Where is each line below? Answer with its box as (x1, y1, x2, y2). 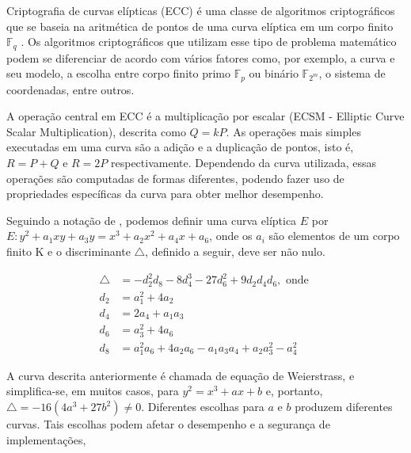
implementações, (6, 431, 86, 447)
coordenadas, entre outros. (6, 81, 135, 97)
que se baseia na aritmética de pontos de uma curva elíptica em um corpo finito (6, 17, 394, 34)
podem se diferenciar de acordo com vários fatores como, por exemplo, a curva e (6, 49, 395, 66)
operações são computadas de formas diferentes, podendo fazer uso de (6, 169, 344, 186)
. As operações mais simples (226, 123, 361, 139)
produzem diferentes (295, 398, 393, 415)
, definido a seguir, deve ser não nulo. (145, 243, 325, 260)
